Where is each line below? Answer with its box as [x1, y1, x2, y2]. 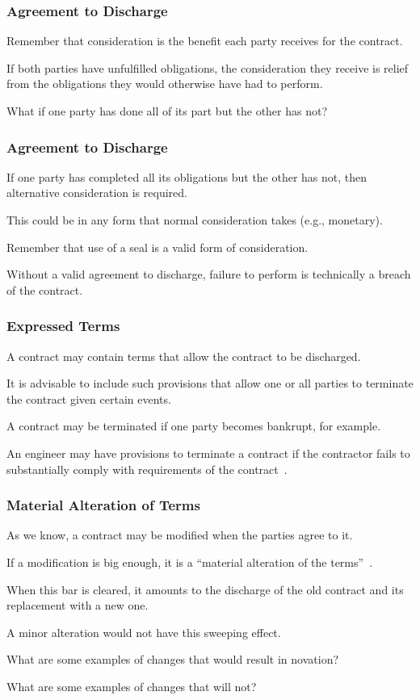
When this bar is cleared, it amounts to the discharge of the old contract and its [6, 581, 404, 597]
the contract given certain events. [6, 390, 171, 407]
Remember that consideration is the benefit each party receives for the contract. [6, 32, 403, 49]
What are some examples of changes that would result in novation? [6, 651, 339, 668]
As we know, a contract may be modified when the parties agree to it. [6, 526, 353, 543]
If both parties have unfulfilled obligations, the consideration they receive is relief [6, 59, 409, 76]
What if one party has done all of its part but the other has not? [6, 103, 328, 119]
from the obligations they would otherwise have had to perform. [6, 75, 323, 92]
